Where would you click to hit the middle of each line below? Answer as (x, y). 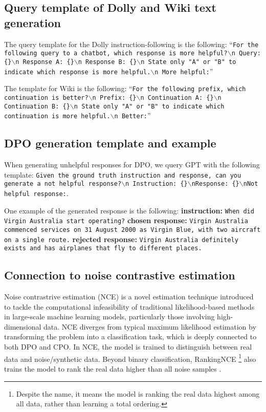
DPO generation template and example (110, 143)
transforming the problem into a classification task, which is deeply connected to (130, 337)
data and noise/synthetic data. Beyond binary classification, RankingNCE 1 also (130, 358)
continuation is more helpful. (57, 116)
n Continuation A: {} (177, 97)
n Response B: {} (107, 62)
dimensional (23, 326)
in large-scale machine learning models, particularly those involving (109, 317)
